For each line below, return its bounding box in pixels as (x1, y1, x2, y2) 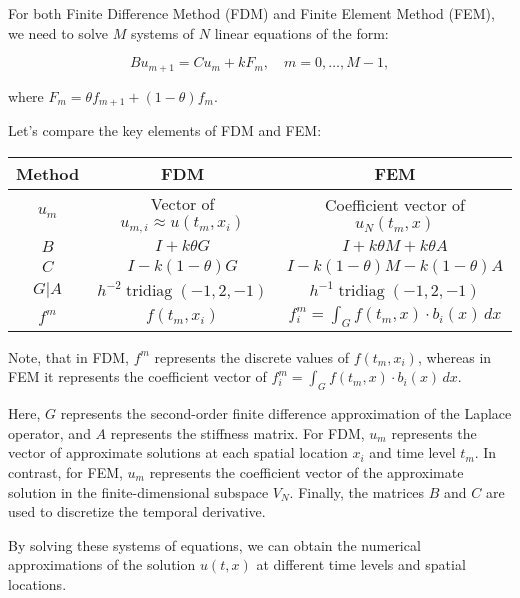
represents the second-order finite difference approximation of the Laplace (60, 403, 512, 424)
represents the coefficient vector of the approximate (149, 461, 464, 482)
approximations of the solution (8, 554, 196, 575)
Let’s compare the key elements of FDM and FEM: (8, 120, 322, 141)
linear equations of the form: (214, 22, 389, 43)
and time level (369, 442, 456, 463)
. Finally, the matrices (289, 481, 425, 502)
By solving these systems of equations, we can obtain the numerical (8, 534, 421, 555)
